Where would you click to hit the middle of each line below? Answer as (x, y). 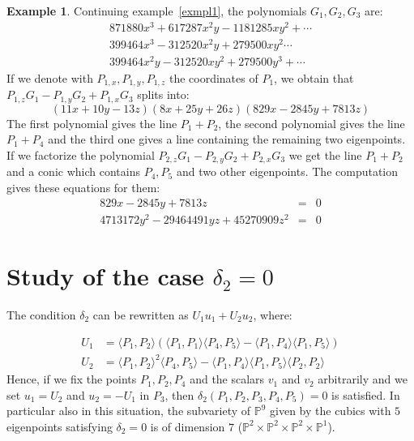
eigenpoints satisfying (60, 426)
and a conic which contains (73, 171)
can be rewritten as (141, 314)
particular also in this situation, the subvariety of (129, 411)
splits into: (163, 94)
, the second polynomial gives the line (312, 123)
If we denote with (50, 77)
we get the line (325, 155)
